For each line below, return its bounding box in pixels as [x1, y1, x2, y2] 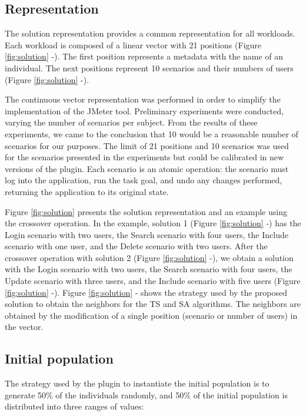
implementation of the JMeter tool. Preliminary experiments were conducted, [5, 104, 284, 117]
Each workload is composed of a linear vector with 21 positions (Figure [5, 38, 262, 51]
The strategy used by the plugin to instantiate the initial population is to [5, 377, 270, 389]
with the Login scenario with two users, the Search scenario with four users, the [5, 263, 292, 275]
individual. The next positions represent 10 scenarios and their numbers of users [5, 61, 294, 74]
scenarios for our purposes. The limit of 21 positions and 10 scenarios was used [5, 139, 289, 151]
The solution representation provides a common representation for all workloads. [5, 27, 295, 39]
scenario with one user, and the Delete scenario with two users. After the [5, 240, 268, 252]
